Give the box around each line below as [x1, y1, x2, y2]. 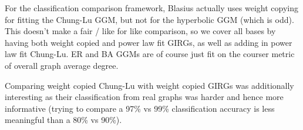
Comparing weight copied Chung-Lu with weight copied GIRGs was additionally [5, 79, 294, 91]
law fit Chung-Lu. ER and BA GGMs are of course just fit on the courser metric [5, 48, 295, 60]
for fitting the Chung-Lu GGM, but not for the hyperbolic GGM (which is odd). [5, 13, 294, 25]
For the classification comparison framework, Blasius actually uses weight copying [5, 2, 299, 14]
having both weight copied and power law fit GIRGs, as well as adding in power [5, 36, 292, 48]
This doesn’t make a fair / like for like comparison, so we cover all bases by [5, 25, 276, 37]
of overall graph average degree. [5, 59, 119, 71]
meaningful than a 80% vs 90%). [5, 114, 122, 126]
